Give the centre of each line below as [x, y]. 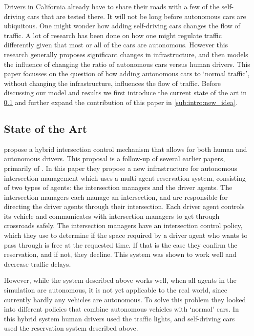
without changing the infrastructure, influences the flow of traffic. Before [112, 83]
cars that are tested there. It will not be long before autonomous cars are [137, 16]
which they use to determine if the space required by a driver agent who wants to [126, 235]
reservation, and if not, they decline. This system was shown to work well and [120, 254]
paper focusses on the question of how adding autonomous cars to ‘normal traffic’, [127, 73]
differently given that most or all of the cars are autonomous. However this [116, 45]
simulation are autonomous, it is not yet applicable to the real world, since [116, 290]
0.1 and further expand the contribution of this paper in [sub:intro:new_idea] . [121, 102]
